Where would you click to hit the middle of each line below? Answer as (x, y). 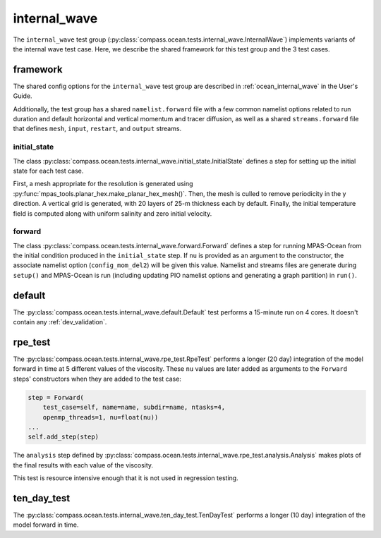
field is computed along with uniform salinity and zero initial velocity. (113, 213)
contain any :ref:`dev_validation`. (60, 322)
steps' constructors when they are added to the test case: (97, 379)
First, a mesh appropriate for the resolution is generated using (103, 184)
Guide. (23, 96)
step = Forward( (56, 397)
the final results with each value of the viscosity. (83, 465)
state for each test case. (48, 171)
